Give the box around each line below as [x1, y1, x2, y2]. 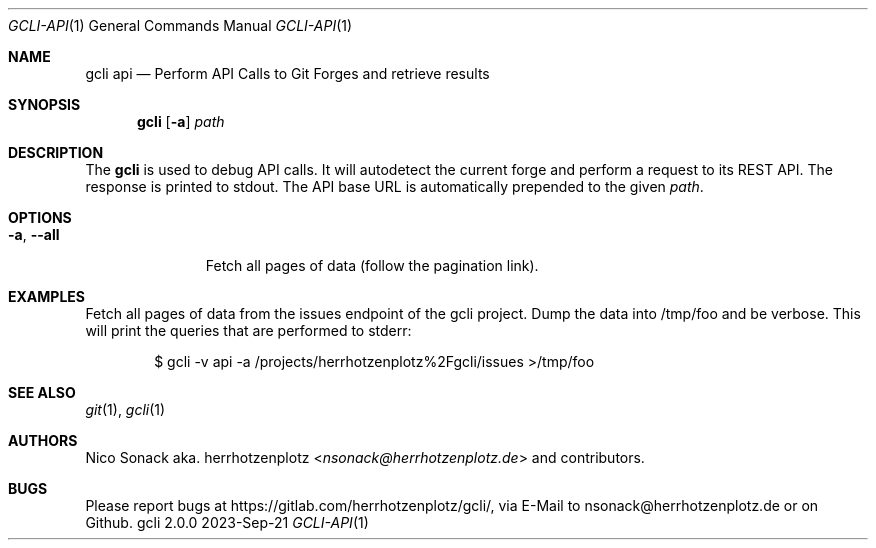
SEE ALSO [8, 384, 76, 401]
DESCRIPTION [8, 144, 104, 161]
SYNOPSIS [8, 96, 81, 113]
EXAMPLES [8, 288, 85, 305]
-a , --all [8, 226, 60, 243]
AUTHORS [8, 432, 78, 449]
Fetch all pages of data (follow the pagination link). [205, 257, 539, 274]
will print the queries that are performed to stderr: [85, 322, 412, 339]
